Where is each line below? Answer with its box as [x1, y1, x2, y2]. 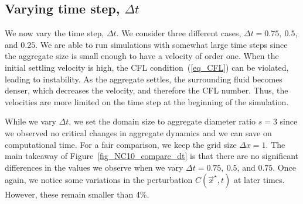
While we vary [5, 115, 56, 127]
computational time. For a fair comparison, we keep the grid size [5, 138, 237, 150]
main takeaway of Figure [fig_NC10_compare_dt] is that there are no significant [5, 150, 299, 162]
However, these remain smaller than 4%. [5, 188, 149, 200]
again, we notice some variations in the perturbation [5, 174, 193, 186]
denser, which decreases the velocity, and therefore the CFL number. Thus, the [5, 84, 288, 96]
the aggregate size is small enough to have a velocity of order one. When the [5, 50, 279, 62]
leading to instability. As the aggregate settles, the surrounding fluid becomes [5, 72, 282, 85]
